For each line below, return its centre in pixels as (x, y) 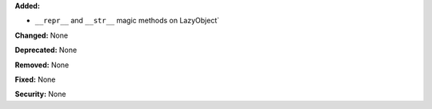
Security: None (40, 94)
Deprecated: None (46, 50)
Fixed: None (35, 79)
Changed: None (41, 35)
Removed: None (42, 65)
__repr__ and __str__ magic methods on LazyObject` (127, 21)
